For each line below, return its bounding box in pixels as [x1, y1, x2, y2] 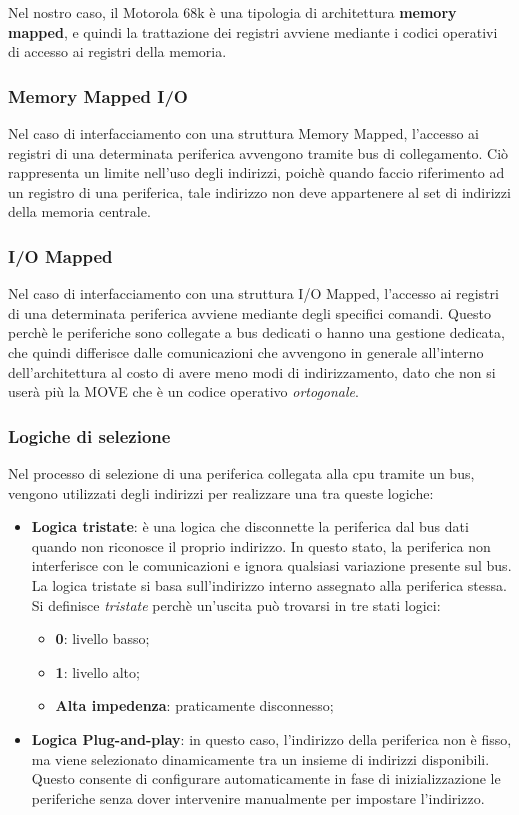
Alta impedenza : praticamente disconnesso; [55, 695, 334, 716]
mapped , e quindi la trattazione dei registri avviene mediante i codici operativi [8, 21, 498, 42]
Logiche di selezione [8, 423, 171, 448]
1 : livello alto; [55, 661, 140, 682]
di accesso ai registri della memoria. [8, 41, 227, 62]
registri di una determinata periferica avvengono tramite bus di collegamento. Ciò [8, 142, 509, 163]
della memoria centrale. [8, 201, 151, 222]
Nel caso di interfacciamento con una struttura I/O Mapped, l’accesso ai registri [8, 283, 499, 304]
